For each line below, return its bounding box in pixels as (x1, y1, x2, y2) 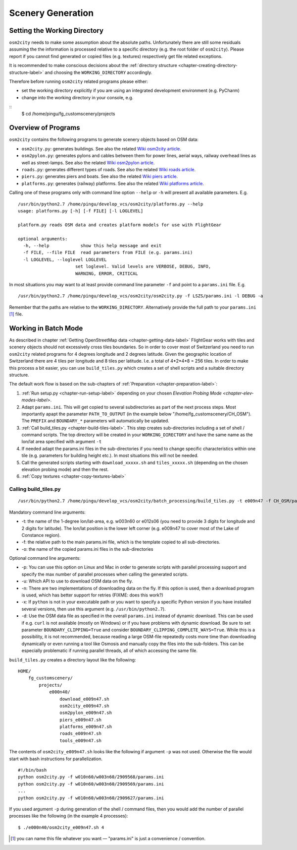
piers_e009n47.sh (59, 717, 101, 722)
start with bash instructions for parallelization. (9, 756, 102, 762)
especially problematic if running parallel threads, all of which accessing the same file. (21, 648, 198, 654)
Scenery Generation (9, 7, 94, 18)
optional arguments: (18, 236, 68, 242)
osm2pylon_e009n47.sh (59, 710, 112, 716)
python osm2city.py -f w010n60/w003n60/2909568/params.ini (18, 774, 164, 780)
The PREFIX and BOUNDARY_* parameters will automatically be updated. (21, 418, 169, 424)
